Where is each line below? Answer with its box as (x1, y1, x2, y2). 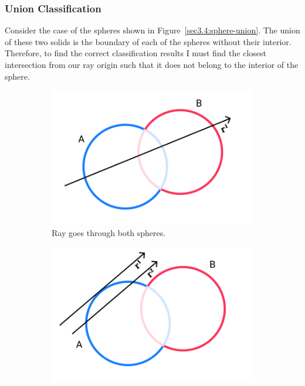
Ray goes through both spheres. (52, 227, 166, 239)
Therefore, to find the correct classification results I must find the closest (5, 47, 266, 59)
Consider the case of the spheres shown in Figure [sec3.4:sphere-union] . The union (5, 24, 300, 36)
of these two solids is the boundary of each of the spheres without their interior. (5, 35, 292, 47)
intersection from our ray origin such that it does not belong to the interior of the (5, 59, 299, 70)
